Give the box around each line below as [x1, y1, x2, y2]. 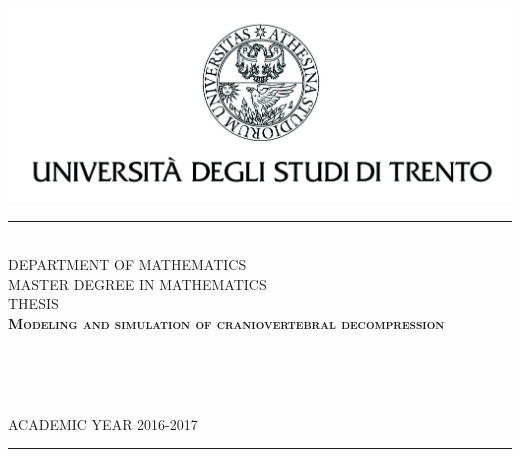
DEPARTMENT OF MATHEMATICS [8, 254, 247, 275]
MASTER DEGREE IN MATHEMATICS [8, 273, 267, 294]
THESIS [8, 293, 59, 314]
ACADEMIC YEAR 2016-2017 [8, 413, 198, 434]
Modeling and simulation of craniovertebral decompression [8, 313, 445, 334]
